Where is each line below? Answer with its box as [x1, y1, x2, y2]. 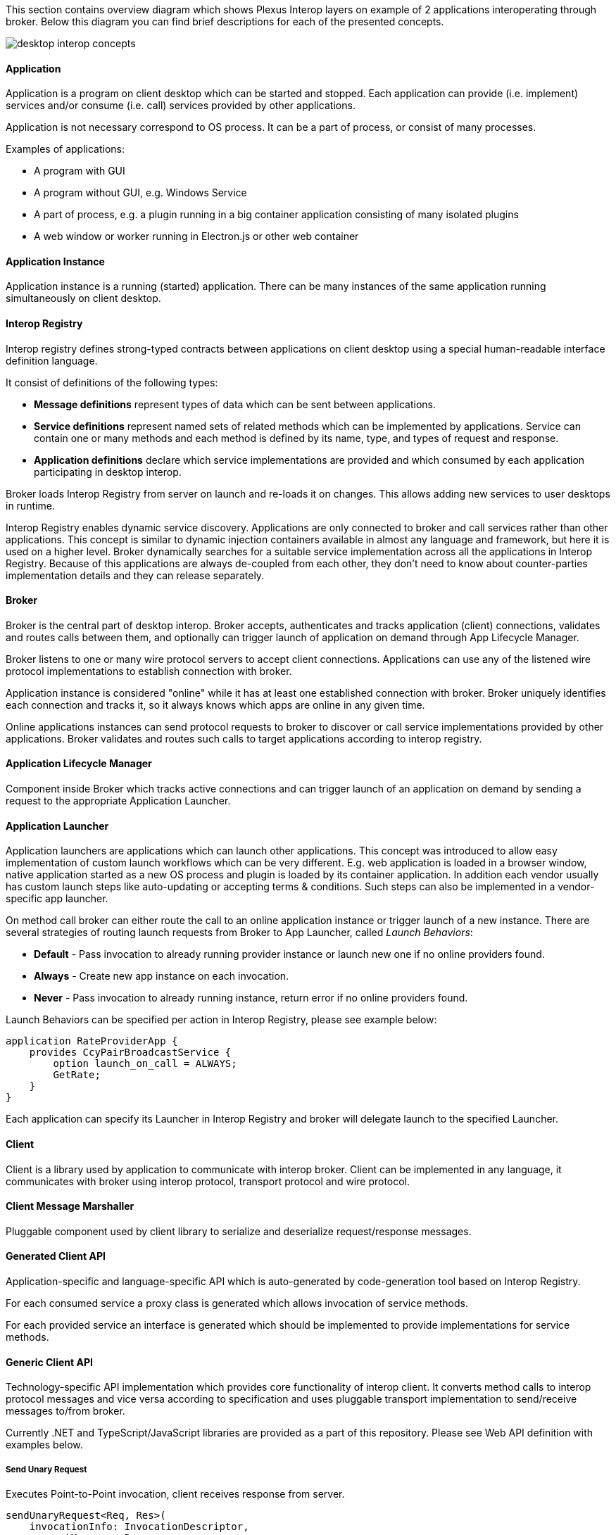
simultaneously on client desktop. [6, 292, 161, 305]
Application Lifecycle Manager [6, 757, 152, 770]
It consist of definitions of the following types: [6, 376, 218, 389]
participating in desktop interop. [34, 465, 182, 478]
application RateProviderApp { [6, 1035, 178, 1047]
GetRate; [53, 1069, 101, 1081]
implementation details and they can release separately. [6, 569, 265, 581]
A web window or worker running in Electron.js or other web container [34, 230, 359, 243]
